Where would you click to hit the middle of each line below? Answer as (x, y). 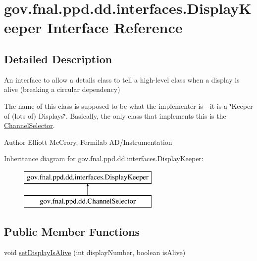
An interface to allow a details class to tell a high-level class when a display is (122, 79)
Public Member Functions (72, 232)
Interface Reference (115, 27)
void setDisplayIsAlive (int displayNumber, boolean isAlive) (95, 252)
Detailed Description (58, 59)
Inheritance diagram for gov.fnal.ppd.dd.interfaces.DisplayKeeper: (104, 158)
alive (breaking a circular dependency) (62, 89)
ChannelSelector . (29, 125)
